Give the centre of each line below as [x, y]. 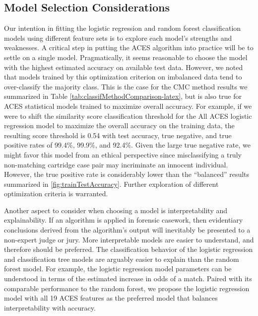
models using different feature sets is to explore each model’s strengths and [118, 38]
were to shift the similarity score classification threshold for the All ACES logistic [128, 116]
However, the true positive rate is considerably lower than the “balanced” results [127, 174]
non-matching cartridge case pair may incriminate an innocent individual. [116, 164]
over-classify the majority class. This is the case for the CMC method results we [126, 86]
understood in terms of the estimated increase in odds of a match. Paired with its [128, 278]
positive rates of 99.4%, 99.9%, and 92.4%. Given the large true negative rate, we [127, 145]
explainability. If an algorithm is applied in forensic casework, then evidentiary [124, 220]
